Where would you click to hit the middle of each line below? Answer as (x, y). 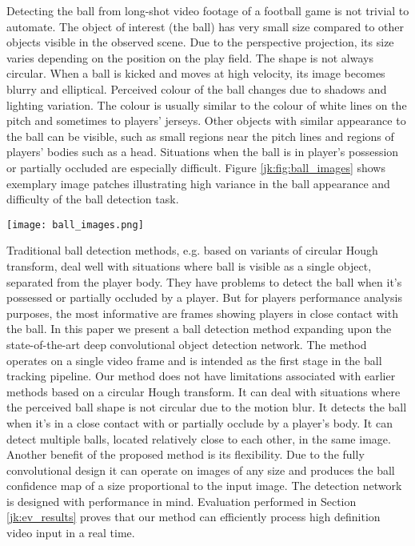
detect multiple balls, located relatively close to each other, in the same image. (199, 438)
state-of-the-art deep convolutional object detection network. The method (187, 344)
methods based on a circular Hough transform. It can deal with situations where (204, 391)
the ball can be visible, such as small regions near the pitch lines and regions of (200, 136)
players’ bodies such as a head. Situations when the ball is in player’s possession (203, 152)
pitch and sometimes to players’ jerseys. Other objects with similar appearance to (206, 120)
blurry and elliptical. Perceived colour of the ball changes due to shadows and (197, 88)
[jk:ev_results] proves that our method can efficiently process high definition (194, 517)
